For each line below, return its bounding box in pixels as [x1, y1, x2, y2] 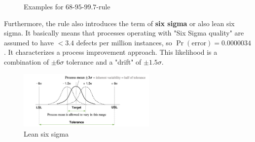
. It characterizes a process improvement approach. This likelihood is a [4, 47, 218, 57]
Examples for [24, 1, 64, 11]
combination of [4, 56, 49, 67]
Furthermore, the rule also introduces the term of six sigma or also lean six [4, 18, 235, 28]
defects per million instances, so [76, 37, 172, 47]
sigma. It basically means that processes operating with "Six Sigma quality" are [4, 28, 244, 38]
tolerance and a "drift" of [66, 56, 142, 67]
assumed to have [4, 37, 54, 47]
